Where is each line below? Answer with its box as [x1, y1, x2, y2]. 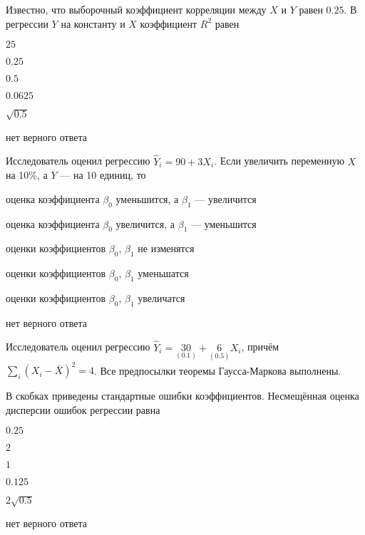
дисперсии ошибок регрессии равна [6, 402, 160, 417]
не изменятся [138, 241, 195, 256]
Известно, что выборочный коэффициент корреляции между [6, 2, 267, 16]
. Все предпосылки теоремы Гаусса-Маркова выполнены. [93, 363, 341, 378]
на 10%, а [6, 167, 48, 182]
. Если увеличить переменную [214, 153, 344, 168]
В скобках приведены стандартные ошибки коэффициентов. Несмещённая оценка [6, 388, 359, 403]
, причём [241, 339, 279, 354]
